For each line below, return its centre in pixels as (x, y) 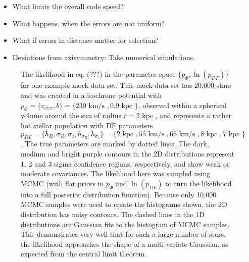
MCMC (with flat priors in (62, 183)
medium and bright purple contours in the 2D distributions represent (128, 153)
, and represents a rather (193, 115)
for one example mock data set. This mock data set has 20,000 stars (126, 85)
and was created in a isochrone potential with (91, 95)
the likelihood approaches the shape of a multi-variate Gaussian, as (124, 244)
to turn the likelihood (198, 183)
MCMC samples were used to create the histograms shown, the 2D (124, 204)
